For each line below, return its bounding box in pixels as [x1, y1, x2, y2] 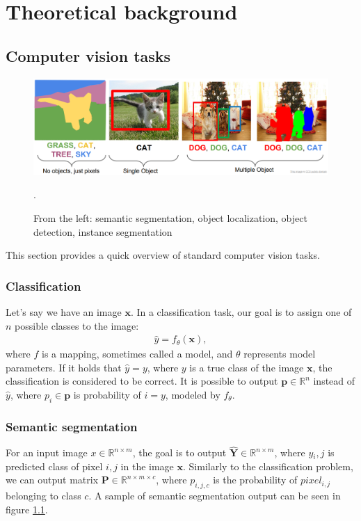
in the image [120, 458, 174, 473]
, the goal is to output [132, 445, 227, 460]
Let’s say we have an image [6, 305, 122, 319]
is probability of [73, 387, 141, 402]
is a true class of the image [189, 360, 304, 374]
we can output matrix [6, 472, 99, 487]
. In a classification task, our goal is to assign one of [130, 305, 352, 319]
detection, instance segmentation [33, 224, 173, 239]
